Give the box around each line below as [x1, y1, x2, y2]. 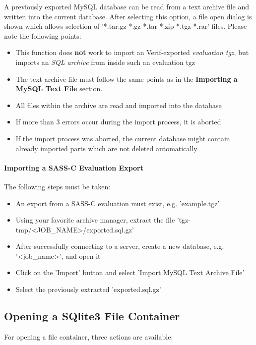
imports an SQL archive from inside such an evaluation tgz [15, 57, 195, 67]
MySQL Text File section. [15, 83, 103, 94]
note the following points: [4, 30, 81, 41]
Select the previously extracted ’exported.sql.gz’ [15, 284, 161, 294]
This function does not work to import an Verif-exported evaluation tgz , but [15, 47, 249, 57]
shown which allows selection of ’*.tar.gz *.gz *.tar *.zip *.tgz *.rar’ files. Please [4, 21, 247, 31]
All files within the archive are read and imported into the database [15, 100, 222, 110]
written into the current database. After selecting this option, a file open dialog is [4, 11, 252, 21]
